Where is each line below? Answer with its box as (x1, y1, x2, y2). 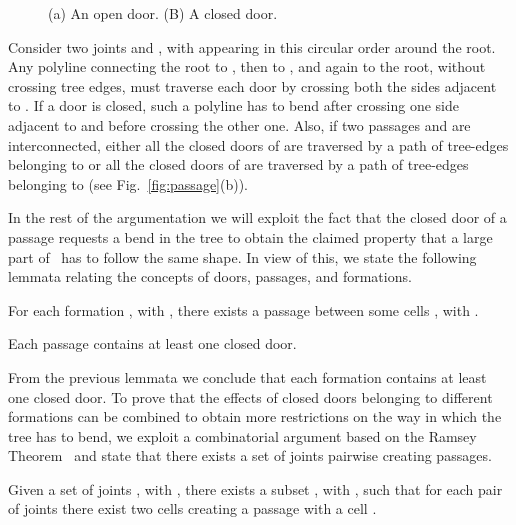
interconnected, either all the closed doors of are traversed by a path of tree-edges (8, 134, 509, 155)
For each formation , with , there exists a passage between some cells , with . (8, 299, 479, 320)
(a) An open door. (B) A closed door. (48, 3, 278, 23)
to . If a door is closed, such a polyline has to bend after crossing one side (8, 95, 459, 116)
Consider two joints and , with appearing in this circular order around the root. (8, 36, 496, 57)
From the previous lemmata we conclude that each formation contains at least (8, 366, 487, 387)
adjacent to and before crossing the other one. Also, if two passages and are (8, 114, 471, 135)
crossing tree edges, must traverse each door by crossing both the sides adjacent (8, 75, 497, 96)
